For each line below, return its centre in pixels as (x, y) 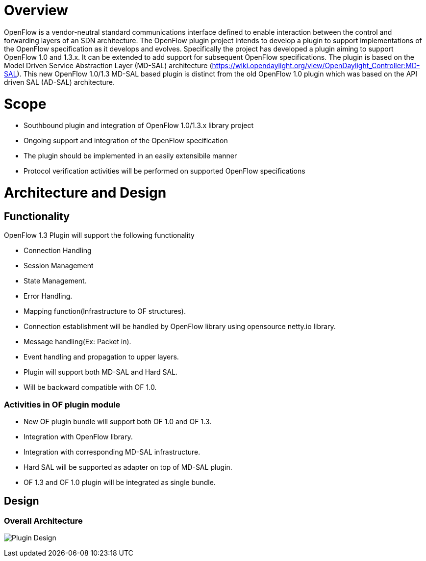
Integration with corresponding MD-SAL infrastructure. (112, 452)
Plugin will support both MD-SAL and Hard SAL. (101, 372)
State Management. (55, 281)
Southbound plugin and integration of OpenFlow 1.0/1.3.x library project (139, 126)
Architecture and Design (85, 193)
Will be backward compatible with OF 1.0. (90, 387)
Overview (36, 10)
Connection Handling (58, 251)
